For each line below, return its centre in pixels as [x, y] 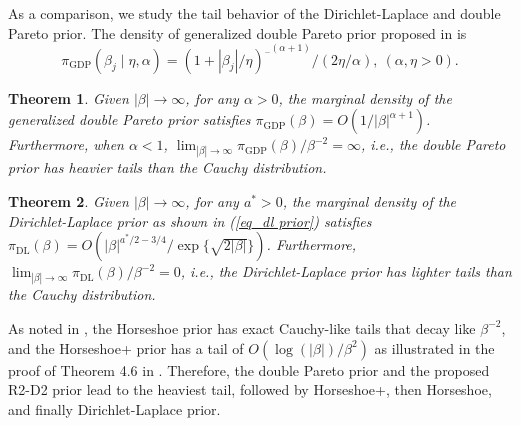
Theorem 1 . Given [68, 97]
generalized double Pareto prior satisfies [129, 119]
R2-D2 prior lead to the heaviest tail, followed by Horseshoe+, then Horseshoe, [250, 389]
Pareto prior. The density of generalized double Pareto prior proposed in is [237, 32]
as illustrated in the [434, 347]
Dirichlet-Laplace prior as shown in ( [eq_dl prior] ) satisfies [190, 220]
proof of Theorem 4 [67, 369]
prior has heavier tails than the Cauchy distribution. [167, 167]
